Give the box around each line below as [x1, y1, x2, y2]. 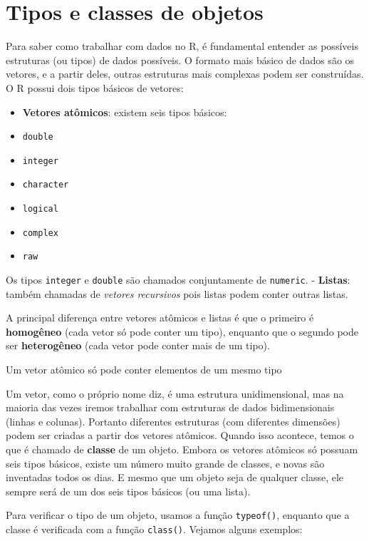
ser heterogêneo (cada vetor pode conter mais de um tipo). [6, 338, 270, 353]
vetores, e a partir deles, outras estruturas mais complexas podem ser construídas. [6, 66, 364, 81]
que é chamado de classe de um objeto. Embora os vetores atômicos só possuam [6, 442, 358, 457]
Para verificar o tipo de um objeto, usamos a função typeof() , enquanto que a [6, 507, 350, 522]
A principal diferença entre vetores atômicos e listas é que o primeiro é [6, 310, 314, 325]
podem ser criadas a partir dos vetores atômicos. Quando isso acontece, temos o [6, 428, 354, 443]
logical [22, 204, 58, 215]
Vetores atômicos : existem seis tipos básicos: [22, 104, 227, 119]
